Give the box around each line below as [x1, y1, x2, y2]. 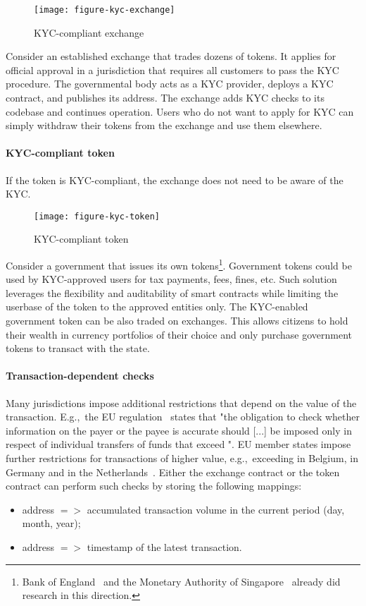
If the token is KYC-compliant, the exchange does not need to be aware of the [6, 172, 343, 187]
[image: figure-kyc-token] [34, 211, 160, 222]
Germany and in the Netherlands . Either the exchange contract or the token [6, 464, 340, 479]
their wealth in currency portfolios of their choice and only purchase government [6, 327, 352, 341]
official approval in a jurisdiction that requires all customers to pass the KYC [6, 62, 339, 77]
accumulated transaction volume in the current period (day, [87, 502, 345, 516]
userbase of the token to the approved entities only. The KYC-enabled [6, 299, 308, 314]
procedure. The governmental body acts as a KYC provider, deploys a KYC [6, 76, 334, 91]
